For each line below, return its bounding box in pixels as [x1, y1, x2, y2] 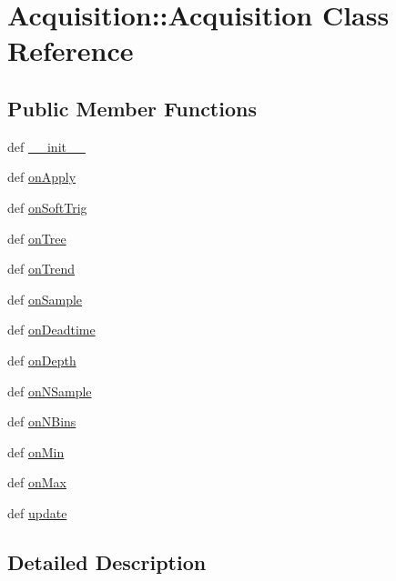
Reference [7, 32, 134, 69]
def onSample [7, 289, 83, 308]
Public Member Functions [7, 94, 257, 122]
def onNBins [7, 412, 76, 431]
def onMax [7, 473, 66, 492]
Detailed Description [7, 547, 207, 576]
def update [7, 503, 67, 522]
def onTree [7, 228, 66, 247]
